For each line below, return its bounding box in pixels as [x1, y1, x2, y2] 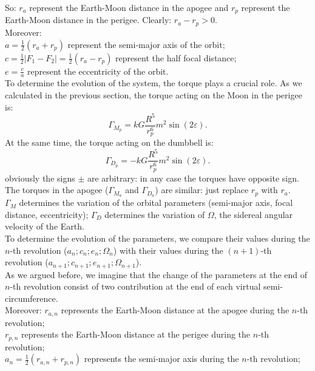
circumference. [5, 291, 58, 304]
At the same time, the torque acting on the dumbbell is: [5, 136, 214, 149]
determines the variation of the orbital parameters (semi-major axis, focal [19, 196, 293, 209]
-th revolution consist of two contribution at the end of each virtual [10, 280, 261, 293]
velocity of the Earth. [5, 220, 84, 233]
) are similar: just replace [155, 183, 249, 196]
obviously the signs [5, 171, 75, 184]
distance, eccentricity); [5, 208, 89, 220]
